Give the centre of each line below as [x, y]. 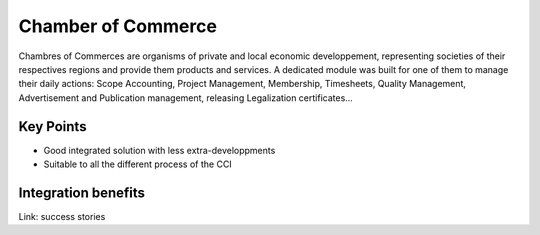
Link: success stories [62, 216]
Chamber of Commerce [117, 26]
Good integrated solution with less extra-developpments [159, 150]
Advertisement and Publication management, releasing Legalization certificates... [186, 97]
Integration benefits [81, 192]
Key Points [52, 126]
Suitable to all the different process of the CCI [137, 164]
